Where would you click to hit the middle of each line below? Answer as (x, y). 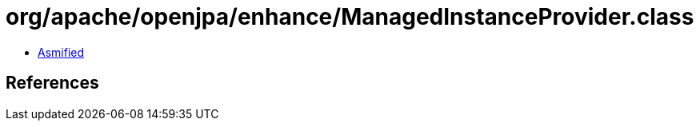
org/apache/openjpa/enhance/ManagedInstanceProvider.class (350, 17)
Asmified (61, 52)
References (52, 83)
